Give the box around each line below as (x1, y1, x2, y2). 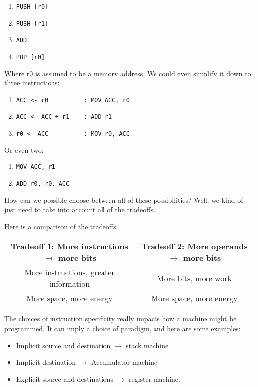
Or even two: (4, 144, 44, 155)
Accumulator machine (91, 357, 157, 367)
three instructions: (4, 77, 60, 88)
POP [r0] (16, 53, 45, 61)
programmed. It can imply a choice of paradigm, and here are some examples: (4, 323, 241, 334)
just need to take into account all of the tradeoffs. (4, 204, 155, 215)
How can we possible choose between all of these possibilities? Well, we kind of (4, 194, 243, 205)
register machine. (128, 373, 180, 384)
